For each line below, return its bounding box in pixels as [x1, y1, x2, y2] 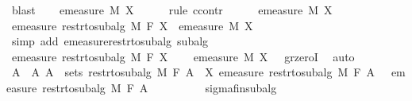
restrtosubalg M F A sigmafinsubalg [42, 79, 277, 95]
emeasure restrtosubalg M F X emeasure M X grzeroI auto [11, 48, 355, 64]
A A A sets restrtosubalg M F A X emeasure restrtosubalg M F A [11, 64, 375, 80]
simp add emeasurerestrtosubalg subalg [11, 33, 209, 49]
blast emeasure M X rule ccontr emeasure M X [11, 2, 333, 17]
